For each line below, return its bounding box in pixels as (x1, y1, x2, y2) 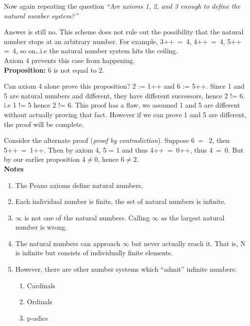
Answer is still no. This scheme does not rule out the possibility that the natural (4, 27, 244, 37)
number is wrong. (15, 222, 67, 232)
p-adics (27, 312, 48, 323)
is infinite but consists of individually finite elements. (15, 248, 173, 258)
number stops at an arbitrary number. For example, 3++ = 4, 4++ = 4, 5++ (4, 36, 242, 46)
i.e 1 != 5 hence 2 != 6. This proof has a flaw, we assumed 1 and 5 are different (4, 100, 240, 110)
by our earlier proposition (4, 154, 80, 164)
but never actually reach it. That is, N (131, 238, 246, 248)
